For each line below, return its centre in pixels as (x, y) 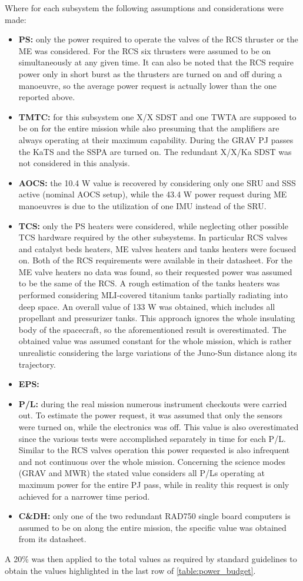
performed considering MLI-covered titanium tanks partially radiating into (153, 295)
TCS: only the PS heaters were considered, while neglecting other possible (153, 225)
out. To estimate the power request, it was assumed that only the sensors (151, 415)
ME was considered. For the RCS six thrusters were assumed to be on (145, 50)
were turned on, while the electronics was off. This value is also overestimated (159, 427)
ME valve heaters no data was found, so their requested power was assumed (155, 271)
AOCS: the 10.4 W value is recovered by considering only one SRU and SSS (157, 182)
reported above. (47, 97)
